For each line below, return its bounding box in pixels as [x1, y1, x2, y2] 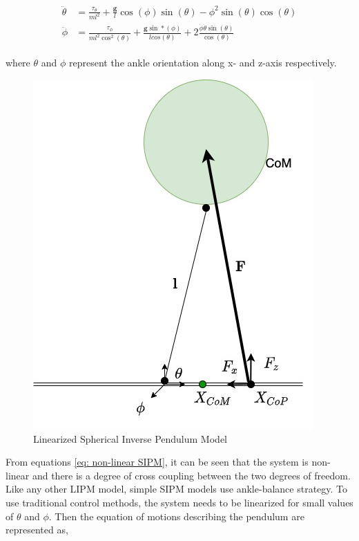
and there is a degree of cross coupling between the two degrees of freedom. [32, 468, 351, 482]
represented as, [6, 522, 68, 537]
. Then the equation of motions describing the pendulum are [48, 508, 304, 523]
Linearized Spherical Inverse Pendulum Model [33, 431, 227, 446]
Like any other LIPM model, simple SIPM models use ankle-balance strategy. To [6, 482, 348, 496]
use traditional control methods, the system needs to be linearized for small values [6, 495, 353, 509]
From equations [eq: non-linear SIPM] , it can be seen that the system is [6, 455, 309, 469]
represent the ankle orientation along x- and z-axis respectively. [68, 55, 337, 70]
